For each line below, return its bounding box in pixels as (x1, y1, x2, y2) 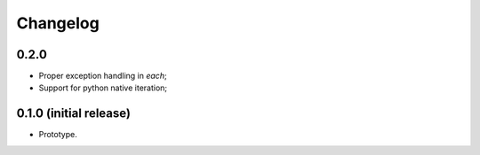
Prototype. (38, 129, 77, 140)
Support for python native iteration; (38, 82, 168, 93)
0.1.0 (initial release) (16, 106, 131, 121)
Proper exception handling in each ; (38, 71, 168, 81)
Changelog (16, 13, 100, 33)
